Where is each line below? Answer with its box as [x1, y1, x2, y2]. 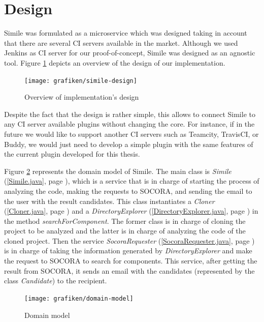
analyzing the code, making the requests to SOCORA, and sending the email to [4, 185, 252, 196]
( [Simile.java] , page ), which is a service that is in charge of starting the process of [4, 175, 259, 186]
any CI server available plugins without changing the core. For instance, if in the [4, 119, 255, 129]
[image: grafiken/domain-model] [24, 295, 134, 302]
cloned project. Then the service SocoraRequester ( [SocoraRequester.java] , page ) [4, 235, 255, 246]
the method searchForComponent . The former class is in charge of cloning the [4, 215, 246, 226]
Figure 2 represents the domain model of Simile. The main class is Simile [4, 165, 232, 176]
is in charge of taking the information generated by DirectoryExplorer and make [4, 245, 252, 256]
